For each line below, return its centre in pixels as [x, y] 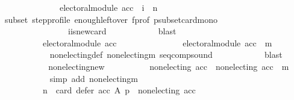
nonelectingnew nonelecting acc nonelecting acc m [169, 66]
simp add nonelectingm [94, 78]
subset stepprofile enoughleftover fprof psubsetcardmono [111, 19]
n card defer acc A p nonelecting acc [119, 90]
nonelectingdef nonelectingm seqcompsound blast [166, 55]
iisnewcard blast [122, 31]
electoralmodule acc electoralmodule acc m [157, 42]
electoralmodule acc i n [108, 7]
